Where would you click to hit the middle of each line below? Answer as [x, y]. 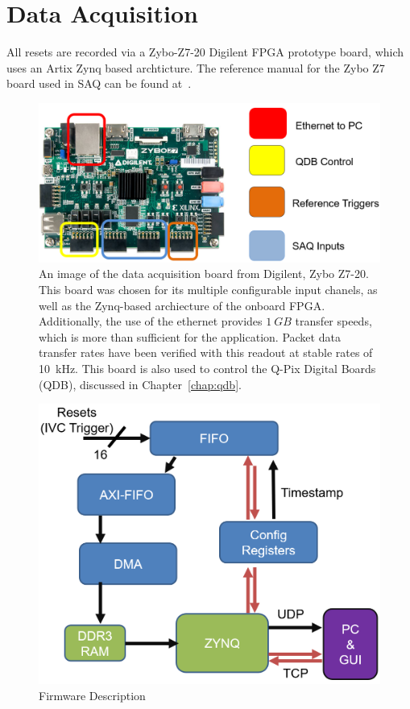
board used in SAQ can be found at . [99, 83]
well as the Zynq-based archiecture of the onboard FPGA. [182, 305]
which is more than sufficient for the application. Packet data [190, 336]
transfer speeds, [333, 321]
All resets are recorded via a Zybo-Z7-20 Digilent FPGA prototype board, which [205, 52]
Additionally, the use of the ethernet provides [151, 321]
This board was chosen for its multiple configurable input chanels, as [208, 290]
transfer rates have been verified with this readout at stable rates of [206, 352]
